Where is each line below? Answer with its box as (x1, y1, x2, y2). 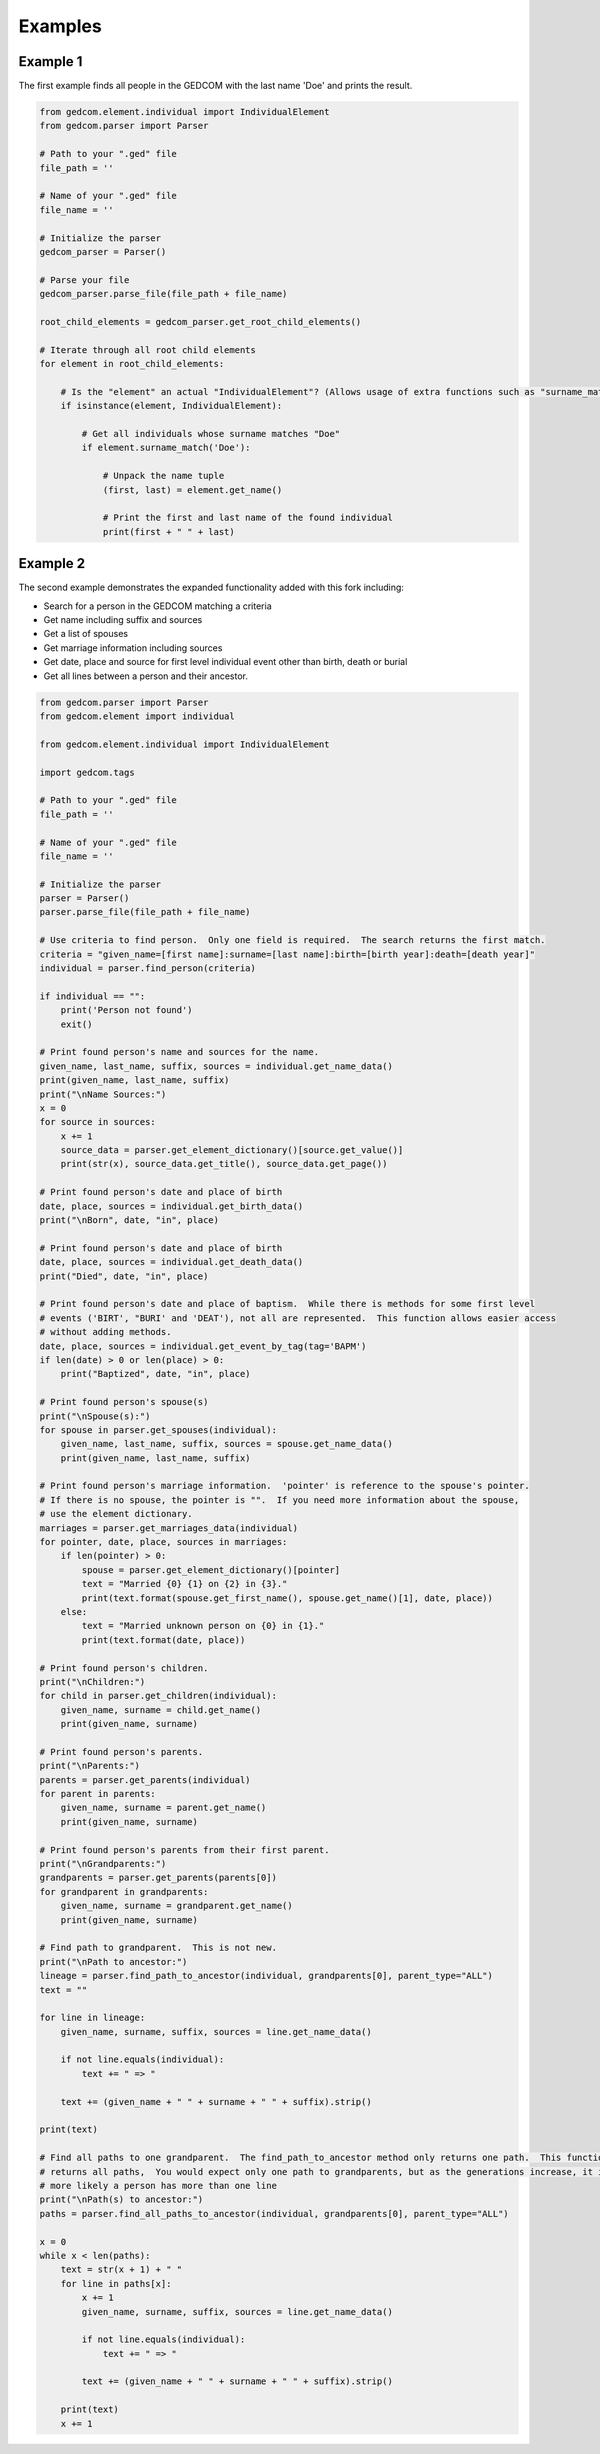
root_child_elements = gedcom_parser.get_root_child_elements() (39, 316, 362, 327)
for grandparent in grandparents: (39, 1886, 209, 1897)
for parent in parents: (39, 1788, 157, 1800)
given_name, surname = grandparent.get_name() (60, 1900, 294, 1912)
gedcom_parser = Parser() (39, 246, 167, 257)
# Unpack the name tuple (102, 470, 225, 482)
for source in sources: (39, 1116, 157, 1128)
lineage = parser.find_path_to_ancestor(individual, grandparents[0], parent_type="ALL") (39, 1970, 494, 1982)
